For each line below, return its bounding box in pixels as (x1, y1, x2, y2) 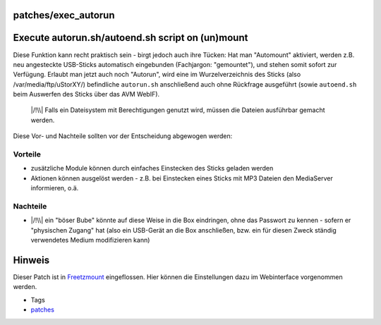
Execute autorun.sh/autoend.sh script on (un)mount (13, 32, 248, 44)
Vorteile (13, 149, 42, 159)
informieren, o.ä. (30, 184, 79, 192)
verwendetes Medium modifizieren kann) (30, 236, 150, 245)
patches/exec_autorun (13, 9, 116, 21)
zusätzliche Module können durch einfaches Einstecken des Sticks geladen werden (30, 164, 274, 173)
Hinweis (13, 254, 49, 266)
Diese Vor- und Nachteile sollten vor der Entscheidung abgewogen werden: (13, 132, 233, 140)
